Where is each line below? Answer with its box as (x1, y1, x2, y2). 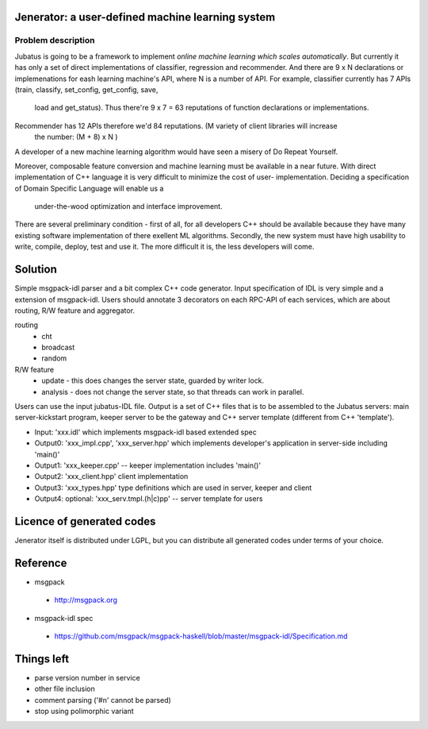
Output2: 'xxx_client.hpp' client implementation (34, 472, 189, 481)
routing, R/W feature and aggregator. (14, 306, 135, 315)
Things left (14, 652, 70, 665)
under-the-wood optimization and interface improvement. (34, 202, 223, 211)
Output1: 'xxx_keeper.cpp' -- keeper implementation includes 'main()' (34, 461, 262, 470)
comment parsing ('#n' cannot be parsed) (34, 695, 172, 704)
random (41, 353, 67, 363)
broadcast (41, 342, 75, 353)
